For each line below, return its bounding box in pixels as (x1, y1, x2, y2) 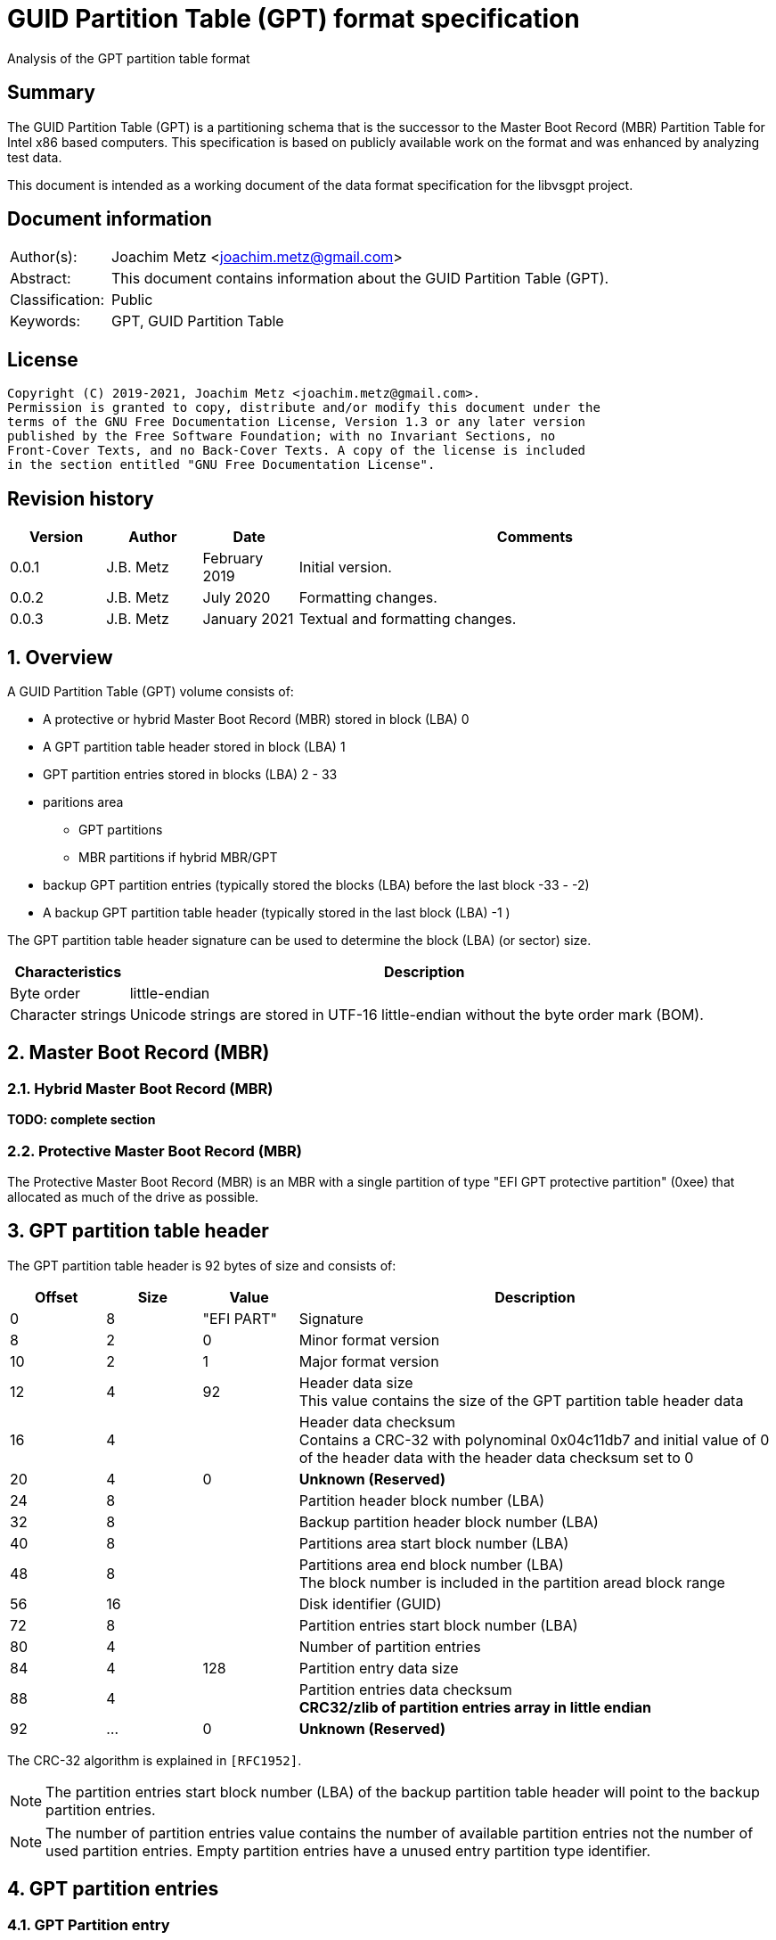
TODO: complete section (7, 1112, 156, 1128)
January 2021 (202, 610, 294, 629)
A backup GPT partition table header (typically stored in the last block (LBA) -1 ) (43, 904, 511, 920)
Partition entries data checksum (298, 1680, 512, 1698)
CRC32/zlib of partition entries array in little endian (298, 1697, 651, 1716)
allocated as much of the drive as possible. (7, 1188, 259, 1204)
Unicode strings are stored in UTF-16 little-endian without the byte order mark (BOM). (129, 1005, 704, 1023)
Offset (34, 1287, 78, 1306)
